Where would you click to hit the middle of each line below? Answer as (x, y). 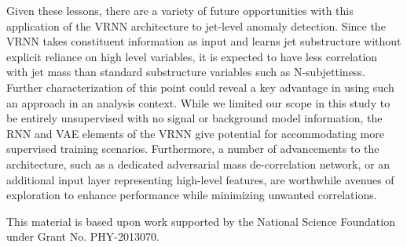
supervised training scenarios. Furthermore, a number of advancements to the (193, 149)
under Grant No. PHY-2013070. (83, 236)
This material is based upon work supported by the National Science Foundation (201, 221)
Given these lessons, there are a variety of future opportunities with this (180, 10)
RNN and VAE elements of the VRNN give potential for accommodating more (195, 133)
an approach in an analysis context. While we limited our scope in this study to (198, 102)
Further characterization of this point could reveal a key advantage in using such (200, 87)
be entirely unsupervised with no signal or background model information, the (194, 118)
